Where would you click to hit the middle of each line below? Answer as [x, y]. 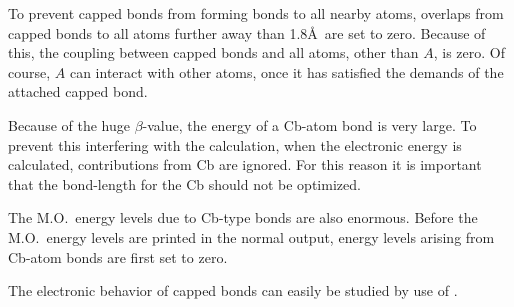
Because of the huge [69, 124]
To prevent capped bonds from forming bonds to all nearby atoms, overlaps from [256, 13]
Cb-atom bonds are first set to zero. [118, 256]
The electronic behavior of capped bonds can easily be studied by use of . [233, 290]
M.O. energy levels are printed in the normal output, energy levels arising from [251, 236]
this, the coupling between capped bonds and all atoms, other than [213, 52]
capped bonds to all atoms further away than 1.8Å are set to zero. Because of [247, 32]
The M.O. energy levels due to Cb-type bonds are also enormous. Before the [243, 217]
